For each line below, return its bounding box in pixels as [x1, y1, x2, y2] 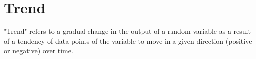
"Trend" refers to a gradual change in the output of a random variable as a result [4, 26, 251, 36]
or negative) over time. [4, 45, 73, 56]
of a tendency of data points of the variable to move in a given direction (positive [4, 35, 252, 46]
